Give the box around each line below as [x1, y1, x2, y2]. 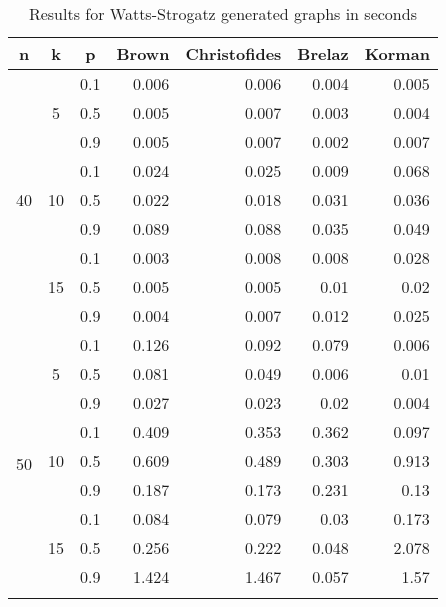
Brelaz [297, 42, 349, 65]
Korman [364, 42, 430, 65]
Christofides [185, 42, 282, 65]
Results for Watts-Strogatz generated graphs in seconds [28, 2, 417, 25]
